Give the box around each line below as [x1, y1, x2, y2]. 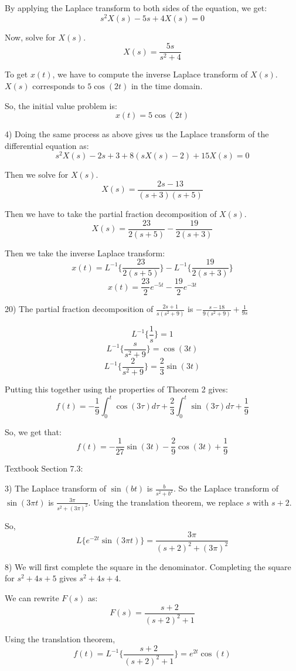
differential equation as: [5, 139, 89, 151]
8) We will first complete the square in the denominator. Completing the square [5, 560, 291, 572]
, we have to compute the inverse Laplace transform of [52, 68, 248, 80]
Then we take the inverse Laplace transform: [5, 246, 165, 259]
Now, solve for [5, 30, 56, 43]
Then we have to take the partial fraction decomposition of [5, 208, 217, 220]
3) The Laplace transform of [5, 482, 107, 494]
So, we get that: [5, 425, 62, 438]
